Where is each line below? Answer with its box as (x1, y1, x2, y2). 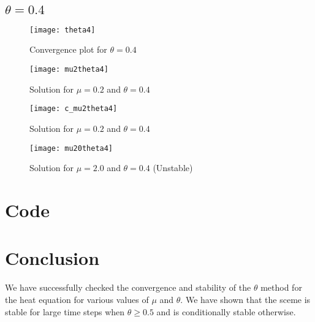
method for (260, 281, 302, 294)
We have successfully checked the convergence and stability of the (5, 281, 251, 294)
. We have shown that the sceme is (180, 293, 311, 305)
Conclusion (5, 245, 100, 270)
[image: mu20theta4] (29, 144, 113, 153)
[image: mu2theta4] (29, 65, 108, 74)
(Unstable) (153, 161, 193, 174)
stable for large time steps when (5, 305, 125, 318)
